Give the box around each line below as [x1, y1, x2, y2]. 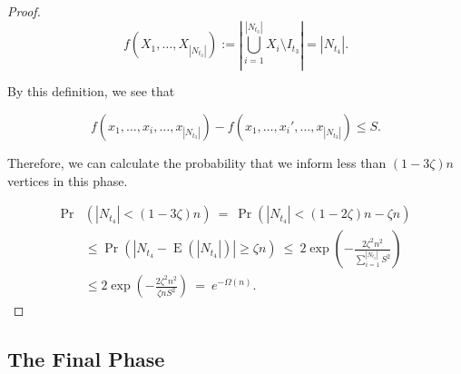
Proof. [7, 2, 41, 20]
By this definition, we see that [7, 82, 175, 101]
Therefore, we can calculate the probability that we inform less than [7, 153, 387, 172]
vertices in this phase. [7, 171, 128, 190]
